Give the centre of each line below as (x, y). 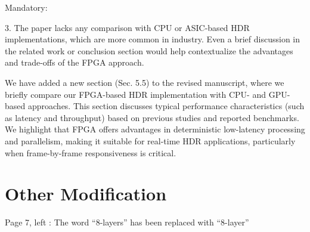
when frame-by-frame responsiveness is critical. (91, 152)
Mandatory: (26, 7)
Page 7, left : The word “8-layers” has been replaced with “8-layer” (127, 222)
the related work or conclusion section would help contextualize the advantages (149, 50)
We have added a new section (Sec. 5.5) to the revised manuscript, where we (145, 82)
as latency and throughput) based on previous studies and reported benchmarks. (152, 117)
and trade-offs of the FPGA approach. (75, 62)
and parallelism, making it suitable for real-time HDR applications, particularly (150, 140)
